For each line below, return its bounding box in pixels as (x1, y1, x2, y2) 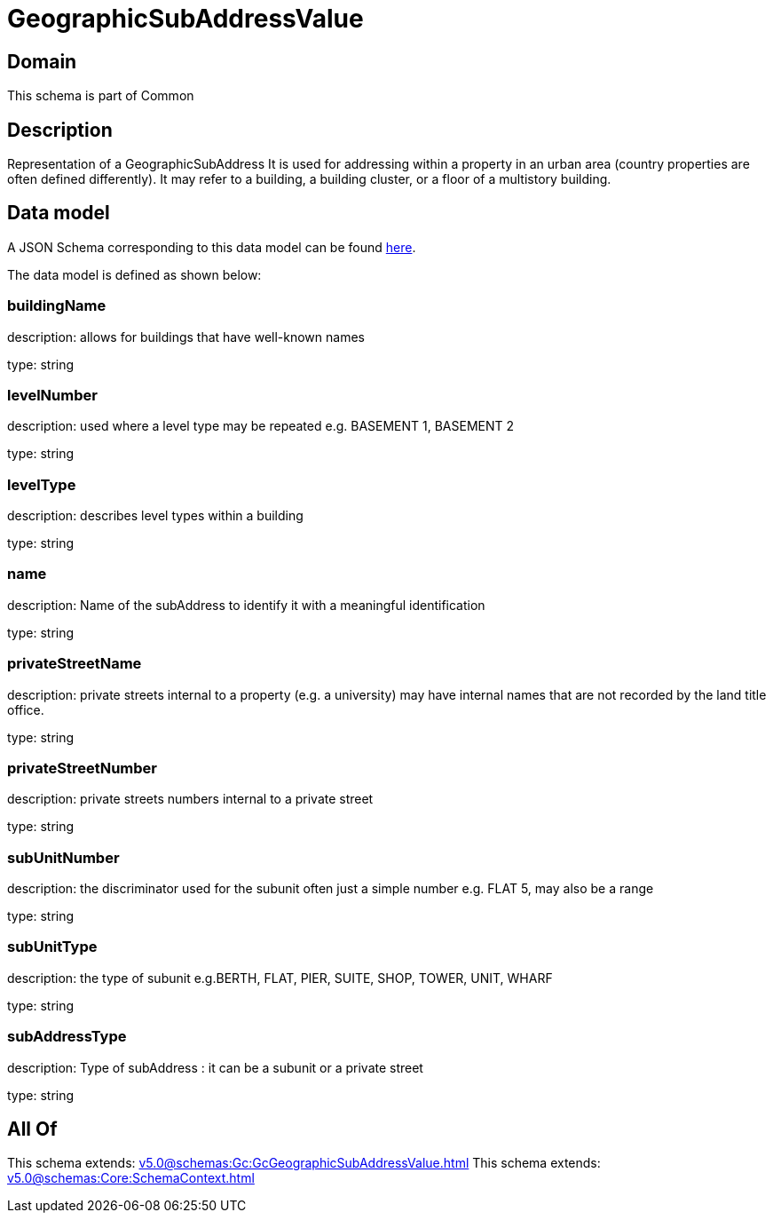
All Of (7, 1118, 58, 1141)
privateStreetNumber (7, 758, 157, 777)
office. (7, 701, 44, 717)
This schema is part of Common (7, 88, 194, 104)
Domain (7, 50, 77, 73)
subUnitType (7, 938, 98, 956)
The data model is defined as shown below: (7, 266, 262, 282)
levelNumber (7, 385, 98, 404)
